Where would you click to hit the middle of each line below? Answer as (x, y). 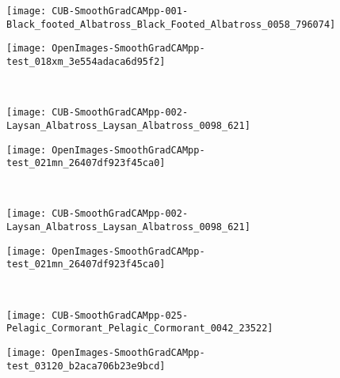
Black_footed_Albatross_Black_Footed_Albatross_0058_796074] (171, 24)
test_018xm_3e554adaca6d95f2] (86, 61)
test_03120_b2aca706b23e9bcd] (86, 366)
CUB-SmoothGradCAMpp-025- (120, 315)
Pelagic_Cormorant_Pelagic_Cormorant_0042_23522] (140, 329)
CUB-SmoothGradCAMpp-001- (120, 11)
